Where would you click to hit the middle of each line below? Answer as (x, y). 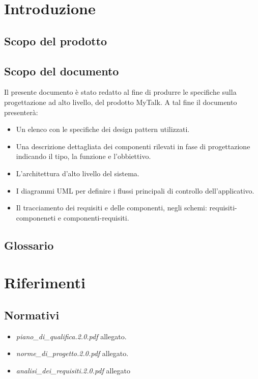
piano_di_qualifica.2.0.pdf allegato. (71, 336)
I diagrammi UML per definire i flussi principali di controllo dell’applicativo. (135, 190)
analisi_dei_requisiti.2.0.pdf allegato (73, 370)
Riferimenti (45, 282)
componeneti (36, 217)
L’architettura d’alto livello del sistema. (78, 173)
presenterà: (21, 112)
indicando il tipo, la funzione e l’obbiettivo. (83, 156)
